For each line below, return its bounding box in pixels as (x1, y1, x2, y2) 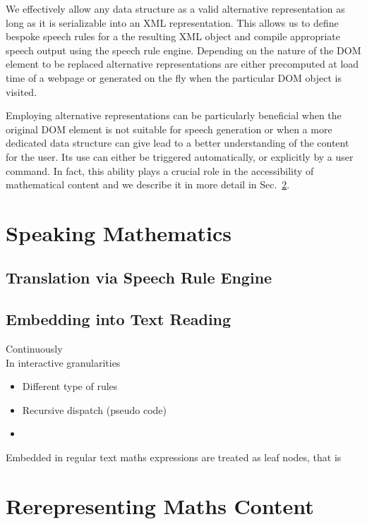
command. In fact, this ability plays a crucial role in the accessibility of (6, 163, 314, 178)
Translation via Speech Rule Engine (6, 267, 272, 288)
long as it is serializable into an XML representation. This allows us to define (6, 15, 339, 30)
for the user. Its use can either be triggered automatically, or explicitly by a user (6, 149, 354, 164)
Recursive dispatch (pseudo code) (22, 402, 167, 417)
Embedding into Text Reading (6, 308, 231, 330)
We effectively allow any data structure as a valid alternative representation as (6, 1, 345, 16)
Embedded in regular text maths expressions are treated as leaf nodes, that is (6, 450, 342, 465)
